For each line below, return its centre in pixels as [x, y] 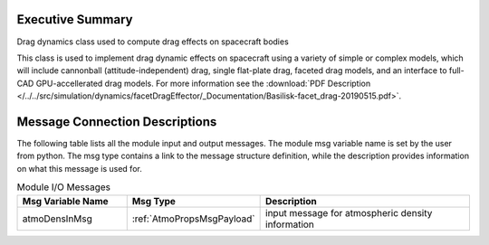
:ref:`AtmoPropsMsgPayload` [193, 219]
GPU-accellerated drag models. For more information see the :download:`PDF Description [203, 83]
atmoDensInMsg [57, 219]
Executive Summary [75, 19]
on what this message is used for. [79, 168]
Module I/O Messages [64, 187]
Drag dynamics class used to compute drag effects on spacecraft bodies [153, 42]
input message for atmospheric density [349, 212]
